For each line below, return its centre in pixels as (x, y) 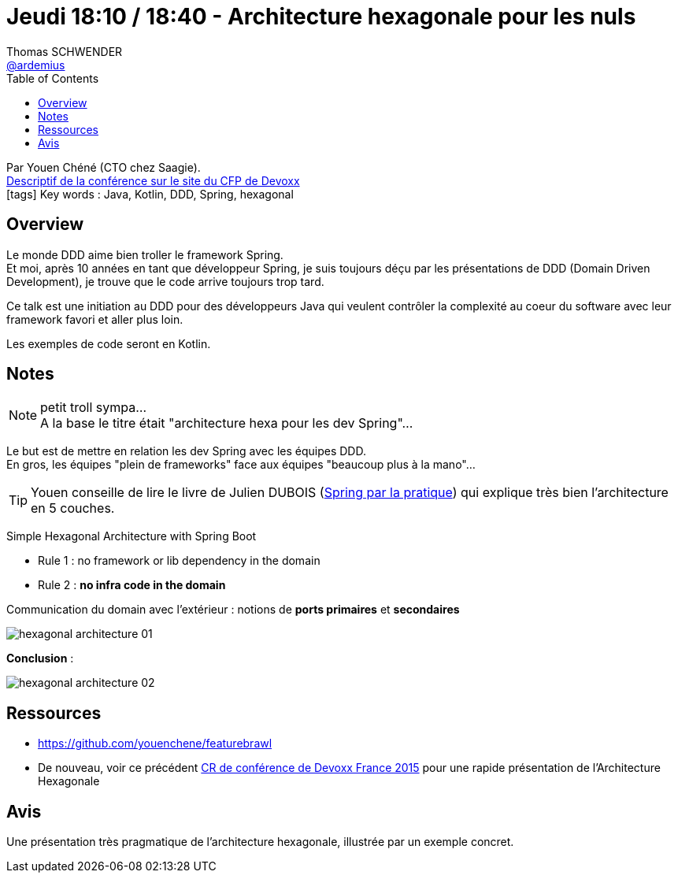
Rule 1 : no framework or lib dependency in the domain (179, 561)
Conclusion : (40, 658)
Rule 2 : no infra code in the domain (132, 585)
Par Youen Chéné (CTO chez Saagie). (104, 167)
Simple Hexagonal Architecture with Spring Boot (132, 536)
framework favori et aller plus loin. (95, 319)
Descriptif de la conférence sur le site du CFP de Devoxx (153, 180)
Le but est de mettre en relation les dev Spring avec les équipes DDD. (186, 451)
